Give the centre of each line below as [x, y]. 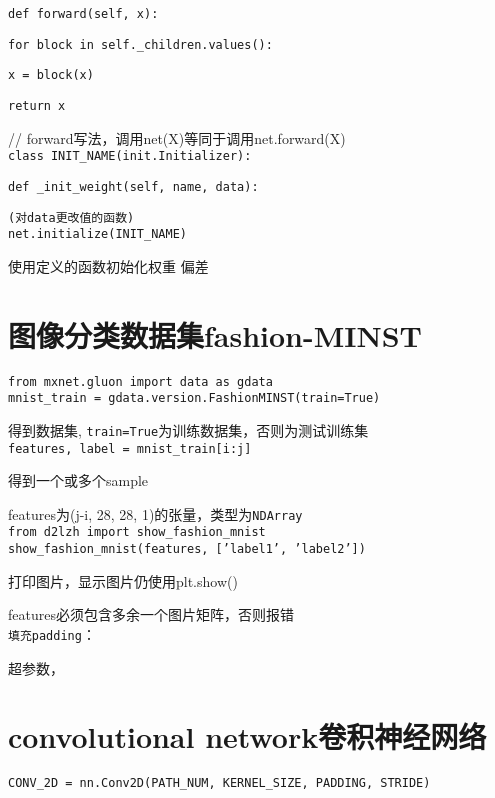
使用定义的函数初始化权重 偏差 [108, 265]
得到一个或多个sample [78, 480]
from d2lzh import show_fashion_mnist [137, 532]
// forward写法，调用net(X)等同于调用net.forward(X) [177, 137]
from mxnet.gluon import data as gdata [140, 381]
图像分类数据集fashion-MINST [215, 334]
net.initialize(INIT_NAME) [97, 234]
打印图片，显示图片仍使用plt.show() [123, 580]
